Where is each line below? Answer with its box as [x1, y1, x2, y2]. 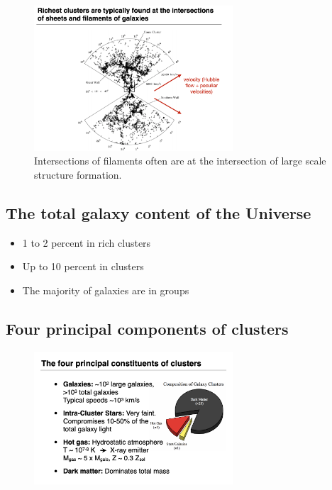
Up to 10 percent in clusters [22, 259, 144, 274]
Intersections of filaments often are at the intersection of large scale [34, 153, 326, 168]
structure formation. [34, 167, 122, 182]
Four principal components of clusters [6, 317, 289, 339]
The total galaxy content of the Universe [6, 201, 311, 223]
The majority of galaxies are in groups [22, 282, 189, 297]
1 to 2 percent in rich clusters [22, 235, 151, 250]
